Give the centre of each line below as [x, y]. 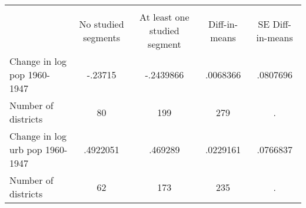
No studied [102, 24]
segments [102, 37]
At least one [164, 17]
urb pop [26, 149]
